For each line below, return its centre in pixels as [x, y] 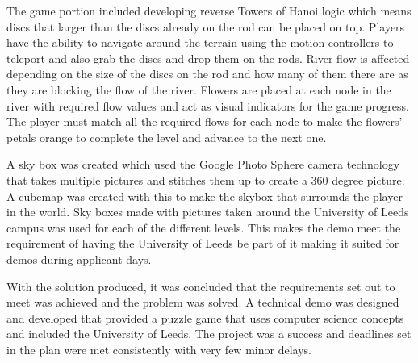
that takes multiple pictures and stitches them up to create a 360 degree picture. [206, 179]
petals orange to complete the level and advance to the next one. [167, 137]
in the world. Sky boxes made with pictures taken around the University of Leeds [208, 212]
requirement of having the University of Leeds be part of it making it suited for [203, 243]
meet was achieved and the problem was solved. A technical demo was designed [203, 302]
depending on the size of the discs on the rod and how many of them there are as [207, 74]
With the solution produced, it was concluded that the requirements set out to [201, 286]
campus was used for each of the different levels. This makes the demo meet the [204, 227]
